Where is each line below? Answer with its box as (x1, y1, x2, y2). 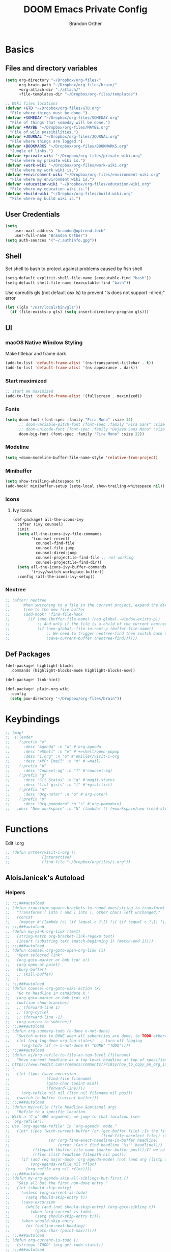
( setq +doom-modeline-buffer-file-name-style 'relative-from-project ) (5, 455, 158, 460)
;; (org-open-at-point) (5, 962, 60, 968)
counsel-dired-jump (35, 550, 77, 556)
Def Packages (5, 649, 50, 658)
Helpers (5, 889, 25, 896)
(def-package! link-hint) (5, 678, 60, 683)
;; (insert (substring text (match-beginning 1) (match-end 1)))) (5, 938, 154, 944)
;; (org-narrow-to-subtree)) (5, 1019, 72, 1024)
